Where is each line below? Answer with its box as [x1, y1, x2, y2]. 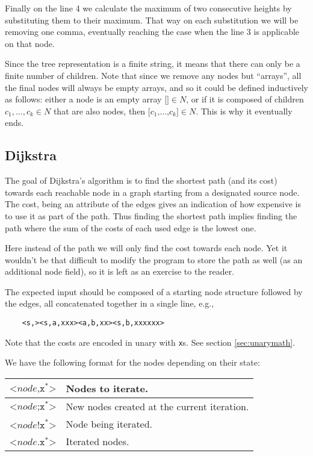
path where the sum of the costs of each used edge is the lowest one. [5, 221, 256, 234]
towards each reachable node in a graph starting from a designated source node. [5, 186, 300, 198]
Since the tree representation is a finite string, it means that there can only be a [5, 57, 300, 70]
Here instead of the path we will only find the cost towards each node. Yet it [5, 242, 288, 254]
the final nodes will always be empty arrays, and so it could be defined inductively [5, 81, 309, 93]
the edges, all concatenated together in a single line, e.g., [5, 297, 214, 310]
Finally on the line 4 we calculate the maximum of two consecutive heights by [5, 2, 292, 14]
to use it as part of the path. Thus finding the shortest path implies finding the [5, 209, 297, 222]
